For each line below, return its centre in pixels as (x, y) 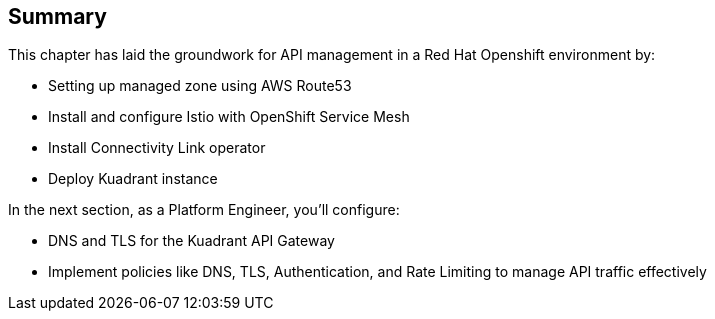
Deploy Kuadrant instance (133, 179)
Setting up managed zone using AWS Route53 (200, 86)
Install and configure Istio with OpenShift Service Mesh (229, 117)
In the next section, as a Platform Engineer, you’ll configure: (204, 210)
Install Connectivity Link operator (157, 148)
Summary (57, 16)
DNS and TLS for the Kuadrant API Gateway (191, 241)
